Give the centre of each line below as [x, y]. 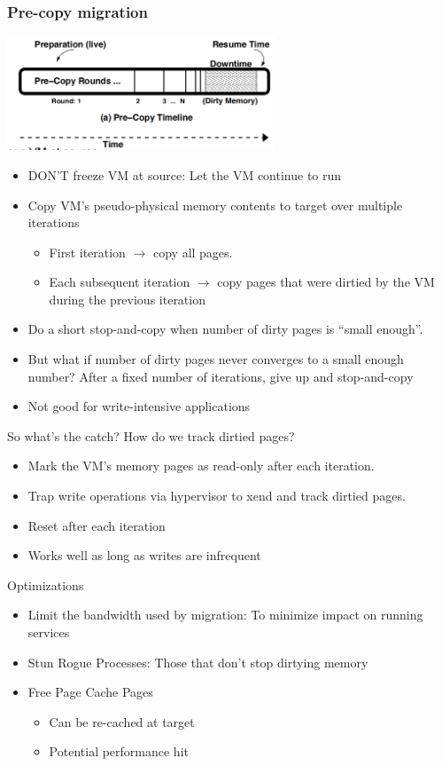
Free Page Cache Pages [90, 692]
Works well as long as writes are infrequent [144, 555]
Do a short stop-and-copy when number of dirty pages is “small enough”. [225, 329]
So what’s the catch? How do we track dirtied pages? [151, 435]
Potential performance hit [119, 751]
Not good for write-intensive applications [139, 406]
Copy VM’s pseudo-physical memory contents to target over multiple [215, 205]
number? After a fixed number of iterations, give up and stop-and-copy [221, 376]
